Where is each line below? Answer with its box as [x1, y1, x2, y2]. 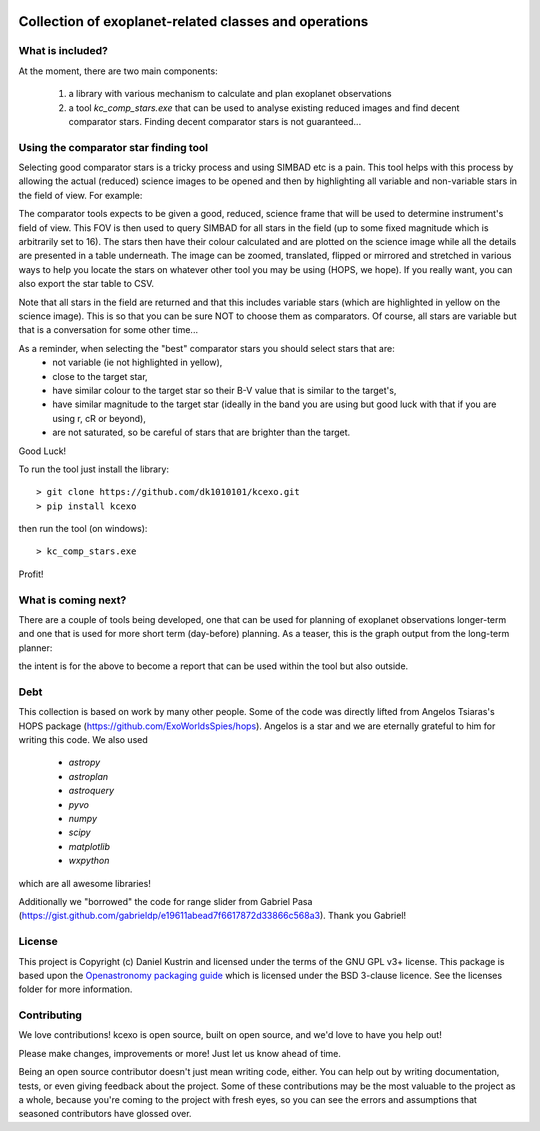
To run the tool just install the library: [18, 463, 170, 475]
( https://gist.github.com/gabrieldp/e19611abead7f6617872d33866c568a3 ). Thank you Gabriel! [18, 910, 407, 922]
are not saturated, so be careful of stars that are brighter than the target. [52, 426, 351, 439]
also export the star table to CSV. [18, 278, 155, 290]
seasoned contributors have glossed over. [18, 1108, 192, 1120]
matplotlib [68, 840, 110, 852]
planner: [18, 641, 53, 654]
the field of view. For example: [18, 189, 143, 201]
